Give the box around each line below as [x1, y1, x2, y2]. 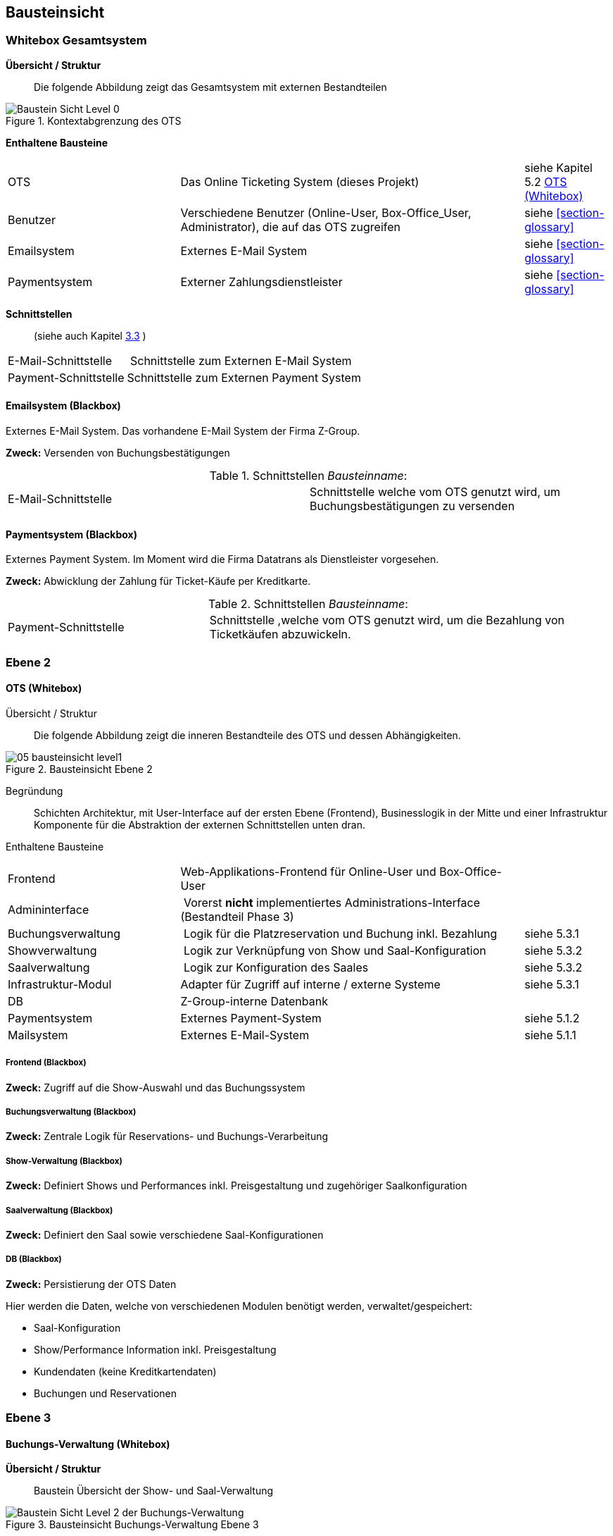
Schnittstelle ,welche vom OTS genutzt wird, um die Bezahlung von [209, 613, 564, 628]
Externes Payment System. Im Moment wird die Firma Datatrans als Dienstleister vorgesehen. [6, 553, 439, 566]
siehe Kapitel [524, 160, 593, 175]
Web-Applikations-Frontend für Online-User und [180, 864, 436, 879]
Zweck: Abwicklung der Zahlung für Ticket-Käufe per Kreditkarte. [6, 575, 311, 588]
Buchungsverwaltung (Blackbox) [6, 1107, 137, 1117]
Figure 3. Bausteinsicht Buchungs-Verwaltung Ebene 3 [6, 1518, 259, 1531]
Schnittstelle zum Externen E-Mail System [129, 353, 352, 368]
